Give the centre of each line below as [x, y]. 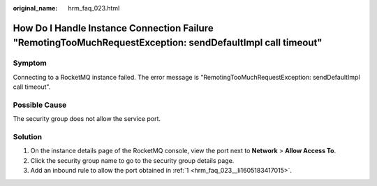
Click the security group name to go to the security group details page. [132, 160]
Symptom [30, 63]
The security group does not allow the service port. [87, 119]
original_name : [35, 8]
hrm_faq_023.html [94, 8]
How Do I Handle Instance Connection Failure [113, 28]
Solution [28, 137]
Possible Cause [40, 105]
